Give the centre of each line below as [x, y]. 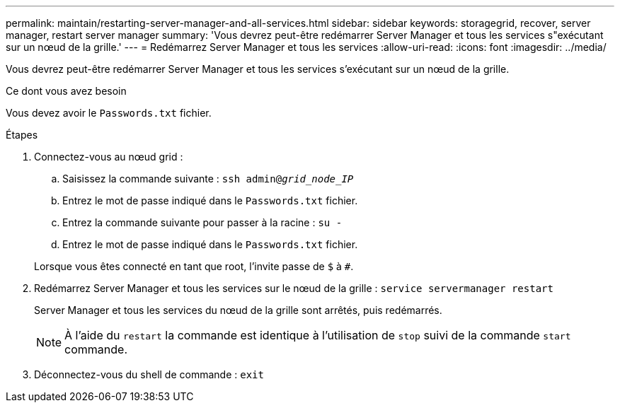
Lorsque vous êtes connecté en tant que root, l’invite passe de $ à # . [194, 266]
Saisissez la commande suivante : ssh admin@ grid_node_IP [208, 179]
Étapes [22, 135]
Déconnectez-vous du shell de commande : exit [149, 374]
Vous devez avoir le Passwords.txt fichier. [109, 113]
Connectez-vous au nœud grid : [109, 157]
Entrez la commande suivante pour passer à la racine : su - [202, 222]
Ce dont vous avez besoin [66, 91]
